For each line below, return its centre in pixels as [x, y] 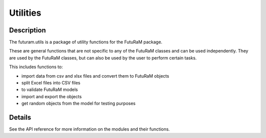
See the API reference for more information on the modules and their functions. [89, 129]
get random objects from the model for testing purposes [79, 104]
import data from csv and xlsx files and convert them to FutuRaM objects [95, 76]
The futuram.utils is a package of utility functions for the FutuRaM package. [86, 42]
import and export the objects [52, 96]
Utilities [25, 13]
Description [28, 30]
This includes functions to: [36, 67]
